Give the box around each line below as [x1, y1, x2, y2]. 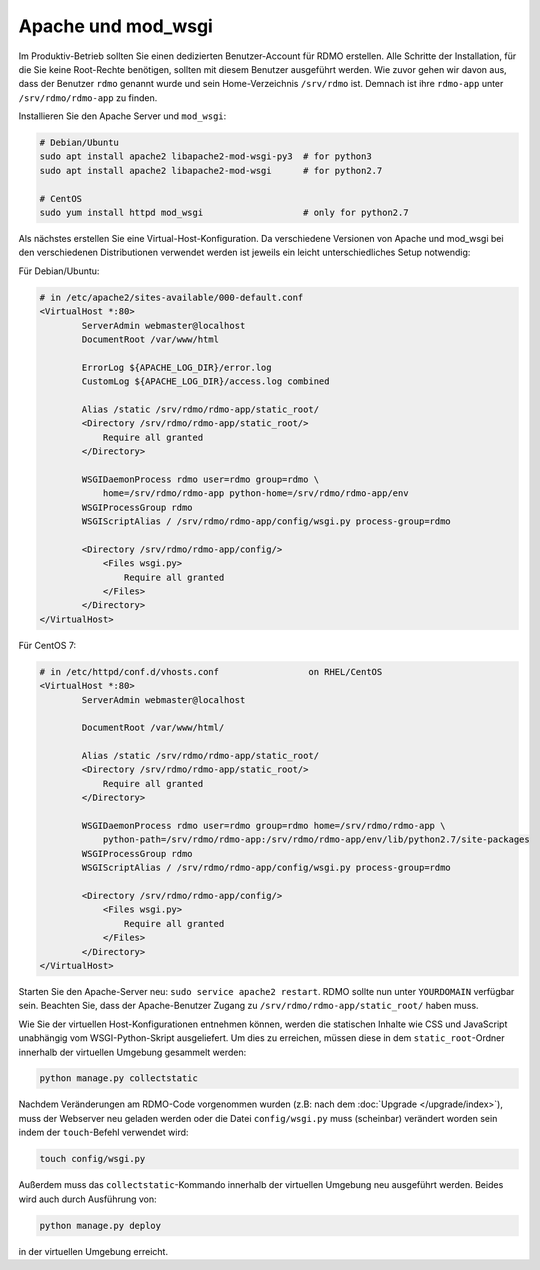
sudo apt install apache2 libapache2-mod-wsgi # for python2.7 [39, 165, 383, 176]
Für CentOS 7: [18, 639, 77, 651]
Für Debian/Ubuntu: [18, 265, 100, 277]
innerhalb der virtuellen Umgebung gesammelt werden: [18, 1046, 247, 1058]
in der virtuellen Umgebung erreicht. [18, 1245, 169, 1257]
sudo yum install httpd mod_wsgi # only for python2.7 [39, 207, 409, 219]
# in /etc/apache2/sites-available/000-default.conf [39, 291, 304, 303]
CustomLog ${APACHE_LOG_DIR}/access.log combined [81, 376, 330, 387]
